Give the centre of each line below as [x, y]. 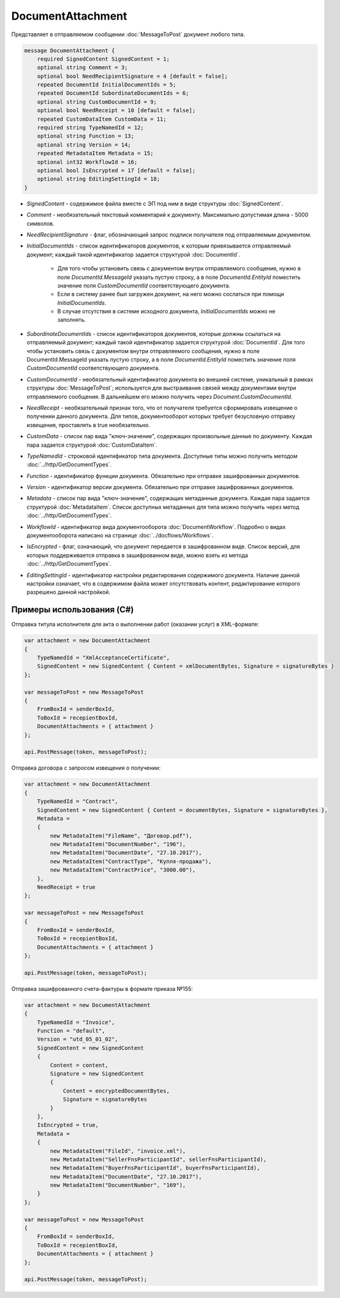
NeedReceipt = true [66, 887]
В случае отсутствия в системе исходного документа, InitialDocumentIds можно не [166, 311]
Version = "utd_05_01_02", [78, 1039]
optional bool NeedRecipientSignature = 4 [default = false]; [132, 76]
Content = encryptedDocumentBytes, [116, 1091]
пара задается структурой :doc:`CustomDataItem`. [92, 445]
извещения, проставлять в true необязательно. [88, 425]
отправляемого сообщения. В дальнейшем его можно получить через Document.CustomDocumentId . [160, 397]
